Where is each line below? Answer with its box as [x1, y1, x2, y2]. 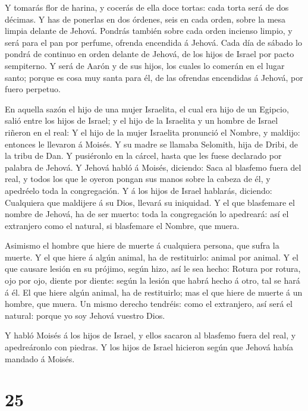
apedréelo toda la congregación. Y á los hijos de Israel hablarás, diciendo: [5, 184, 272, 196]
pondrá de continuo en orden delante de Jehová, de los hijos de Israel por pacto [5, 48, 294, 60]
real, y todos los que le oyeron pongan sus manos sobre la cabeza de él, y [5, 172, 271, 185]
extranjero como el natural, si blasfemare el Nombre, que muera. [5, 219, 240, 231]
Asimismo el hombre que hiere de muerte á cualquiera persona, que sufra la [5, 239, 279, 252]
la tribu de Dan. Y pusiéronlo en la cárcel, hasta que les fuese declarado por [5, 149, 282, 162]
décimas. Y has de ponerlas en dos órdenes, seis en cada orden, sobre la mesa [5, 12, 286, 25]
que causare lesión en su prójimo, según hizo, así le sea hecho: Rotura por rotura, [5, 262, 301, 275]
